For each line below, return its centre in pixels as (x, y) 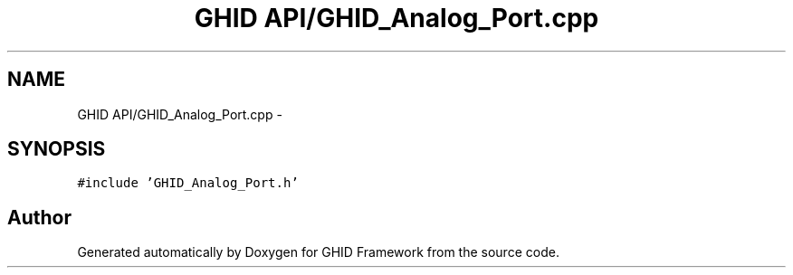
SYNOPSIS (57, 149)
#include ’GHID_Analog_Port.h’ (188, 183)
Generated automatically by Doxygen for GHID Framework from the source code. (318, 252)
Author (39, 217)
